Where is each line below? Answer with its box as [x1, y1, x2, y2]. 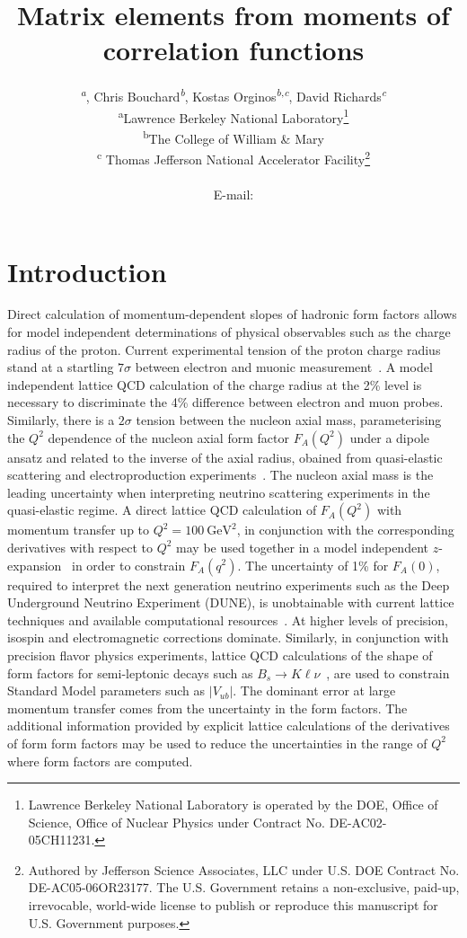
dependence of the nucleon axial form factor [48, 428, 289, 447]
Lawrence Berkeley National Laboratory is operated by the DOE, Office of [28, 795, 438, 814]
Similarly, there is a [7, 411, 115, 429]
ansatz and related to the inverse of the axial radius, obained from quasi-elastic [7, 447, 443, 466]
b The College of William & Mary [143, 126, 324, 147]
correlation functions [102, 31, 365, 68]
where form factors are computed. [7, 751, 193, 770]
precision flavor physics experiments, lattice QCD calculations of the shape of [7, 645, 433, 664]
